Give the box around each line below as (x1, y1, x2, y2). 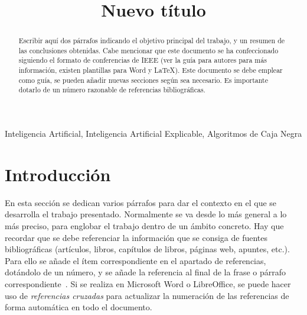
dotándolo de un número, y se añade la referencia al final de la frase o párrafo (5, 266, 286, 278)
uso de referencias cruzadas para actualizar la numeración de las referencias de (5, 289, 289, 301)
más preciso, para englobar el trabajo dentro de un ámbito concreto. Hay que (5, 220, 284, 232)
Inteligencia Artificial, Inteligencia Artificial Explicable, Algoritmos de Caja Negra (5, 127, 302, 140)
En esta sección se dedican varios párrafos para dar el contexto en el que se (5, 196, 277, 208)
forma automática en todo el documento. (5, 301, 152, 313)
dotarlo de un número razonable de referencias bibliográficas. (18, 85, 205, 95)
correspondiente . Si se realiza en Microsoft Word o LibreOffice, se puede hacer (5, 277, 291, 290)
